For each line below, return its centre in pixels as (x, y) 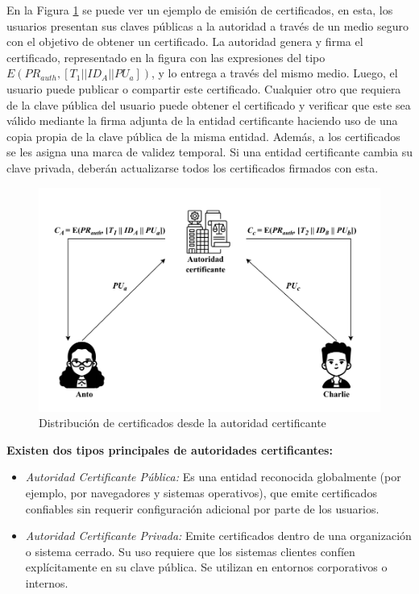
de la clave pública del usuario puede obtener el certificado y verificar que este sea (209, 104)
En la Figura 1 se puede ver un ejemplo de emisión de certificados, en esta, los (200, 10)
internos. (47, 582)
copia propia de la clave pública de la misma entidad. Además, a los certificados (203, 136)
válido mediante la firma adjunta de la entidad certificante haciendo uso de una (202, 120)
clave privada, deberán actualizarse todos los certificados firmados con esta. (193, 167)
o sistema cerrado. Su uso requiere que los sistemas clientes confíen (190, 551)
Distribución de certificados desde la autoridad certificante (183, 423)
